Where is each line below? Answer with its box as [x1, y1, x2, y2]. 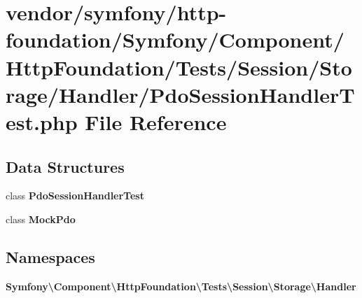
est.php [6, 107, 78, 136]
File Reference [85, 107, 227, 136]
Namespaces [6, 246, 95, 267]
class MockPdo [6, 211, 76, 226]
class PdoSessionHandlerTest [6, 188, 144, 203]
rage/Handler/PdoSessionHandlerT [6, 80, 355, 108]
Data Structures [6, 155, 125, 177]
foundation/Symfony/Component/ [6, 25, 344, 54]
